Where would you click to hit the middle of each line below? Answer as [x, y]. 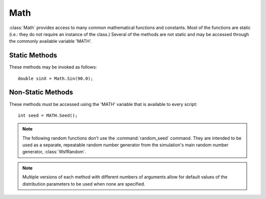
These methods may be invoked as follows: [53, 67]
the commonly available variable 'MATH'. [50, 41]
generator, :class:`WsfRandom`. [54, 152]
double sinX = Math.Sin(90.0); [56, 78]
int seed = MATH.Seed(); [48, 115]
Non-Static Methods [41, 92]
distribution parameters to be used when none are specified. [84, 184]
